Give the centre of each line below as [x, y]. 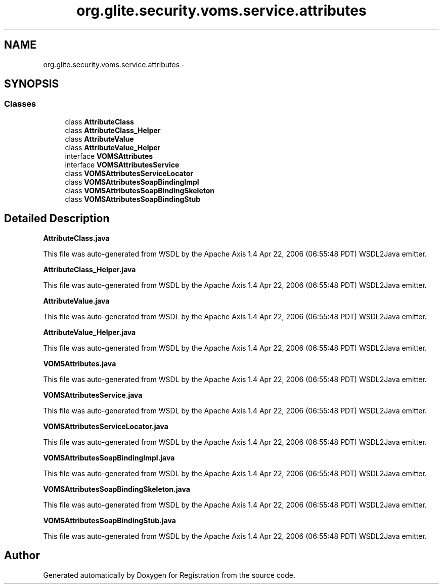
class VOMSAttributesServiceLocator [129, 173]
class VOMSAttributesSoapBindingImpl [132, 182]
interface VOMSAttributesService [122, 164]
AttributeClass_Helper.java [90, 269]
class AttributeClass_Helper [113, 130]
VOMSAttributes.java [80, 363]
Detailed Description [57, 219]
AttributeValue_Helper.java [90, 332]
